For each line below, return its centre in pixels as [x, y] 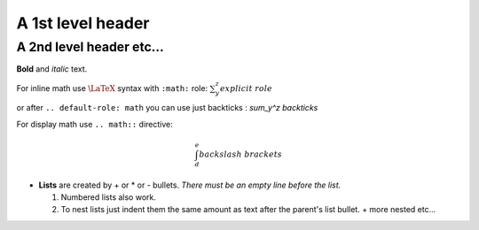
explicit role [246, 88]
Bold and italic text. [52, 69]
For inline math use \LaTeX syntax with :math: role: [112, 88]
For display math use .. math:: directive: [94, 124]
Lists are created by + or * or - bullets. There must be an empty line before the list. [190, 185]
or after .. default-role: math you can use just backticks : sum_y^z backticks [167, 108]
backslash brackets [241, 154]
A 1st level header [83, 23]
